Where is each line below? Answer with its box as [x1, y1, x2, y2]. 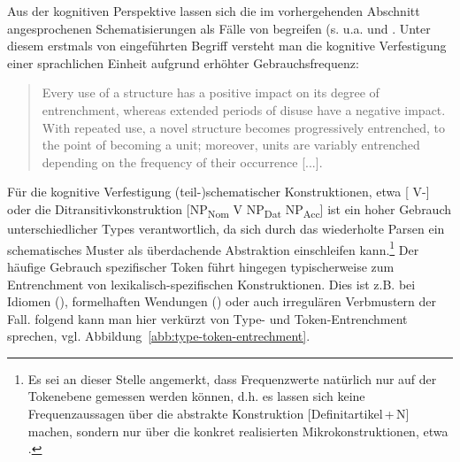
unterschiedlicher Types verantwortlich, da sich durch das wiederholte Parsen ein [7, 219, 445, 238]
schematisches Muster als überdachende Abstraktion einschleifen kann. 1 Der [7, 237, 419, 258]
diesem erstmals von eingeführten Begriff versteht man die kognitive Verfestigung [7, 36, 447, 55]
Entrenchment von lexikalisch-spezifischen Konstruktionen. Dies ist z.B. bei [7, 274, 416, 293]
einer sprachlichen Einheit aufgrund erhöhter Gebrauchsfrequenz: [7, 53, 359, 72]
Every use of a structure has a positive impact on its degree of [42, 83, 379, 102]
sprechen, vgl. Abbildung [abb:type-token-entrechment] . [7, 327, 310, 345]
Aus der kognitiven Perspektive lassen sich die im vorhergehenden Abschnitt [7, 2, 420, 19]
